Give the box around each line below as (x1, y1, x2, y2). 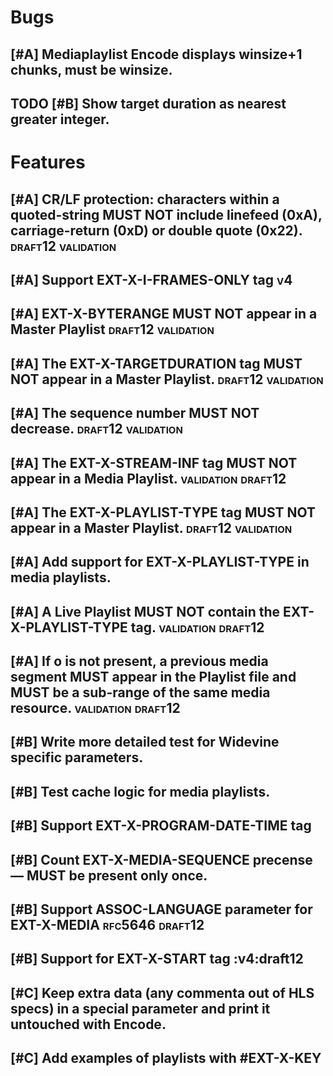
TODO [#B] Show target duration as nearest (10, 95, 287, 112)
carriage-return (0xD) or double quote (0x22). (10, 222, 303, 239)
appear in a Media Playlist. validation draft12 (10, 470, 287, 487)
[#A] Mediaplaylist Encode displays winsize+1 (10, 46, 303, 63)
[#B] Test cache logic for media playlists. (10, 783, 271, 800)
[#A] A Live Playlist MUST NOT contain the (10, 603, 281, 620)
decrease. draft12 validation (10, 421, 183, 438)
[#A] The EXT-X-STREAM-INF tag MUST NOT (10, 454, 298, 471)
